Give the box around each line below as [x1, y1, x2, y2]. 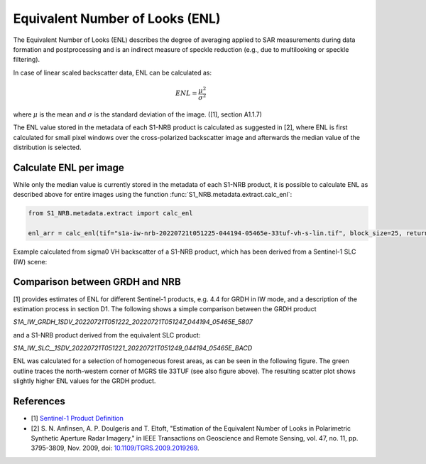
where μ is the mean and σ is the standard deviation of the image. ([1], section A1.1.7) [13, 110, 263, 119]
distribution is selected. [13, 143, 82, 152]
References [13, 395, 65, 408]
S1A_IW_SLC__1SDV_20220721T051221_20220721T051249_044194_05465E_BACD [13, 344, 253, 352]
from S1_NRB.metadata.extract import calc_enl [28, 210, 193, 217]
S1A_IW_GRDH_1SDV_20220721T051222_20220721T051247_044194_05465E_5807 [13, 318, 253, 326]
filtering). [13, 55, 40, 64]
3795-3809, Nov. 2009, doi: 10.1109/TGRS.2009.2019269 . [31, 444, 200, 453]
